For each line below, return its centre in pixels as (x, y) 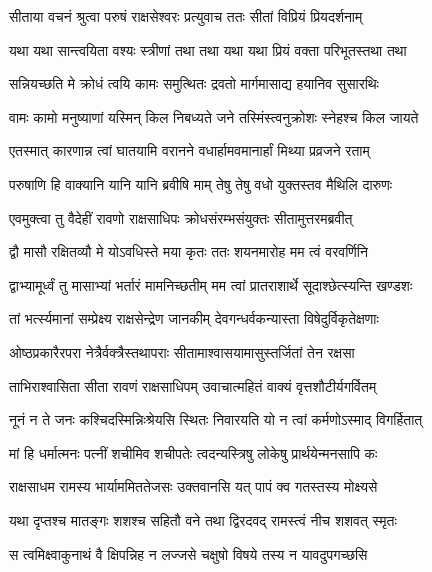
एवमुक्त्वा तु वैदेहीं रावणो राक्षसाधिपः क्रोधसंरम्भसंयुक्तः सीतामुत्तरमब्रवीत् (181, 217)
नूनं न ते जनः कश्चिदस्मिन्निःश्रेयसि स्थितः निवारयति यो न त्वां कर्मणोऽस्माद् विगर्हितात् (216, 419)
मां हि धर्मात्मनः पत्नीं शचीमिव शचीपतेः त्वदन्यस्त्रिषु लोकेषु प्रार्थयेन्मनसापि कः (193, 452)
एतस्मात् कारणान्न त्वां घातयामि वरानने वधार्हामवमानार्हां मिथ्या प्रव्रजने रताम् (189, 150)
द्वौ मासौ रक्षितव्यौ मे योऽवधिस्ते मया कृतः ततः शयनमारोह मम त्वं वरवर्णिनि (188, 251)
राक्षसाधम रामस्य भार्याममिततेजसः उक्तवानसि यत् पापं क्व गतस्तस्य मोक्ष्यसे (193, 486)
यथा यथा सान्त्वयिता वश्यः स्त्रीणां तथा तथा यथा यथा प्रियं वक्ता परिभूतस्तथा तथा (208, 49)
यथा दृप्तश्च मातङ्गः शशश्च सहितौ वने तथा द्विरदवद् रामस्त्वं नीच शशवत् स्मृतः (203, 519)
